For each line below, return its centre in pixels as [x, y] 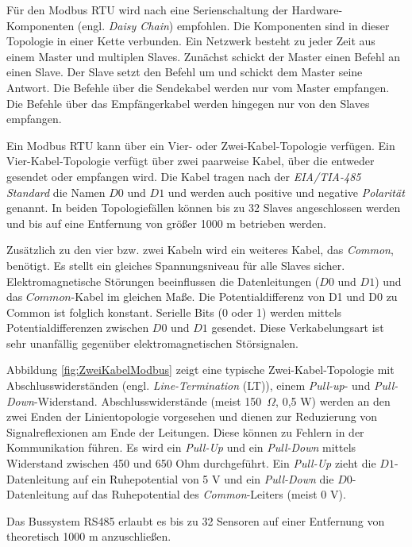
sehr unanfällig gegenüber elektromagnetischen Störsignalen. [152, 343]
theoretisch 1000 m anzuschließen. [89, 536]
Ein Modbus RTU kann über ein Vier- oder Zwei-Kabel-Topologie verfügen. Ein [201, 145]
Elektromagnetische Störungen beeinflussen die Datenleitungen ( [163, 281]
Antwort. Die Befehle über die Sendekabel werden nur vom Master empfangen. [198, 87]
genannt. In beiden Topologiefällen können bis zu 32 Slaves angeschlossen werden [204, 208]
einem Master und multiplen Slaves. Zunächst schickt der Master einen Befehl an [204, 56]
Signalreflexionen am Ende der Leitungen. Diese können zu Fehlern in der [185, 431]
